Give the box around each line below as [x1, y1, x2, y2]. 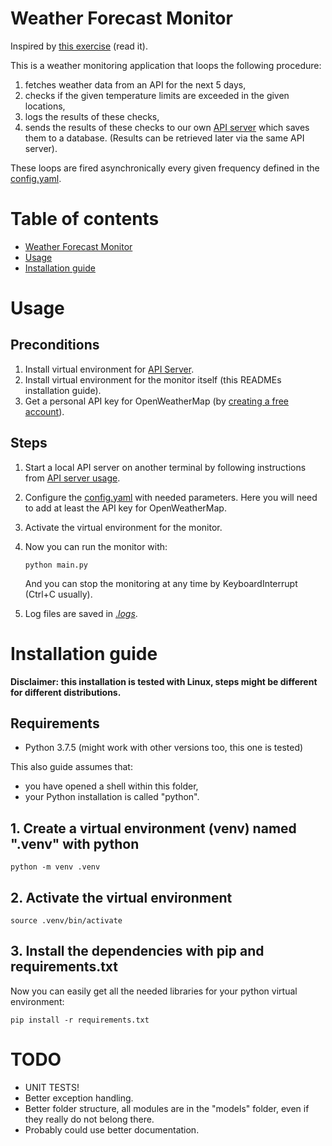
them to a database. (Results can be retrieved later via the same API [24, 132, 305, 144]
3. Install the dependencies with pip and [10, 943, 265, 960]
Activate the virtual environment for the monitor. [24, 521, 223, 533]
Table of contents [10, 208, 160, 231]
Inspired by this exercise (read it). [10, 40, 148, 52]
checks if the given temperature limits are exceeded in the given [24, 89, 290, 101]
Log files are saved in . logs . [24, 607, 138, 619]
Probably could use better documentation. [24, 1123, 200, 1136]
